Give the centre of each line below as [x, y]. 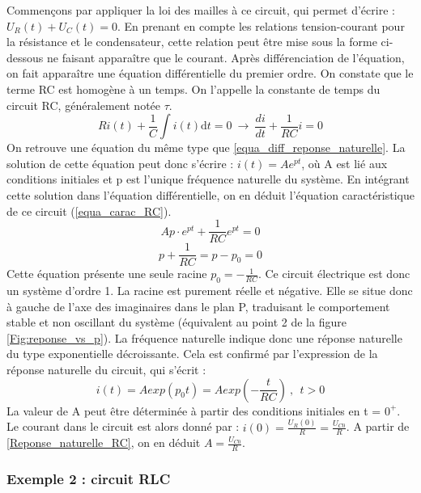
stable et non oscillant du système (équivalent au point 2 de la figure [176, 322]
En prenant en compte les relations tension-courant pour [264, 25]
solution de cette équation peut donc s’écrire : [120, 163]
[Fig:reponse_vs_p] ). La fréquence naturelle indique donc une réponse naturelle [204, 337]
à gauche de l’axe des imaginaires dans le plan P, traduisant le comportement [198, 306]
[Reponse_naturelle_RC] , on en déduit [104, 442]
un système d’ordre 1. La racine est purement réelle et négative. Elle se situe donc [210, 291]
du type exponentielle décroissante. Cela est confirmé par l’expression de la [192, 354]
